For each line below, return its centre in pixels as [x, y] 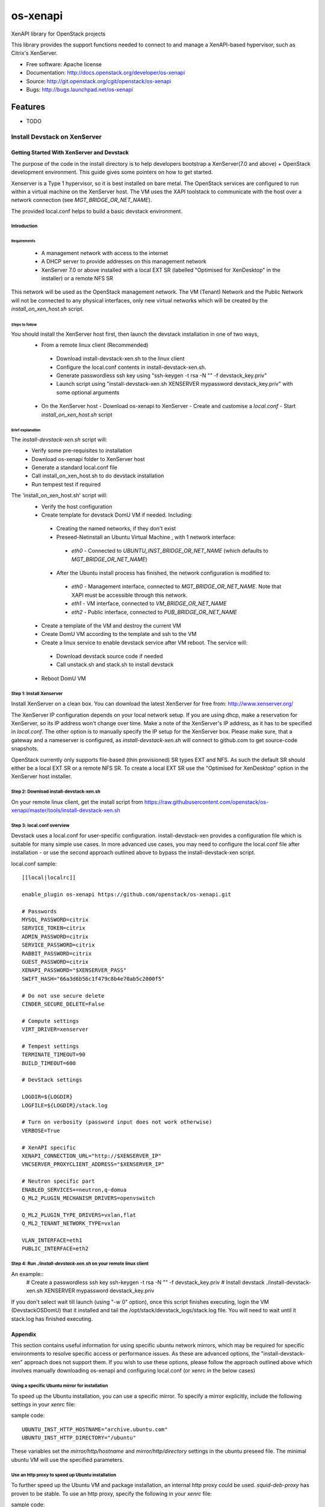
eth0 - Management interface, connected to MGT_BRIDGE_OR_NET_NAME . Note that [176, 587]
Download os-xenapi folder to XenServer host [88, 459]
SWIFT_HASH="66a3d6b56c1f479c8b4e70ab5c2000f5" [93, 979]
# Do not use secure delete [63, 996]
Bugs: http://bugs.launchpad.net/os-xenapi [80, 89]
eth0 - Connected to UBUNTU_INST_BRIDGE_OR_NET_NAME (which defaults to [170, 551]
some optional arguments [88, 392]
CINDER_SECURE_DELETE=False [63, 1004]
